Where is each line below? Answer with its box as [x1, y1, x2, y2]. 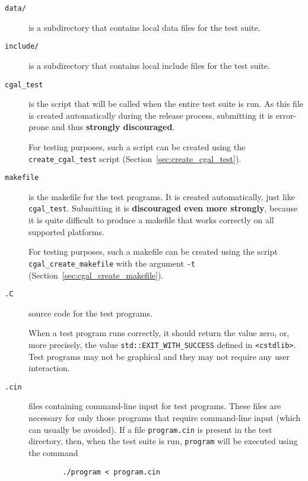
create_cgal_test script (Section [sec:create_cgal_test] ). [28, 152, 242, 164]
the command [28, 446, 78, 458]
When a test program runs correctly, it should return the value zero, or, [28, 327, 290, 339]
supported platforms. [28, 225, 104, 238]
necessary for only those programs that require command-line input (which [28, 412, 301, 424]
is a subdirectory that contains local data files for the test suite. [28, 21, 261, 33]
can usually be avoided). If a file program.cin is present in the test [28, 423, 272, 435]
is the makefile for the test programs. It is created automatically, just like [28, 190, 295, 202]
